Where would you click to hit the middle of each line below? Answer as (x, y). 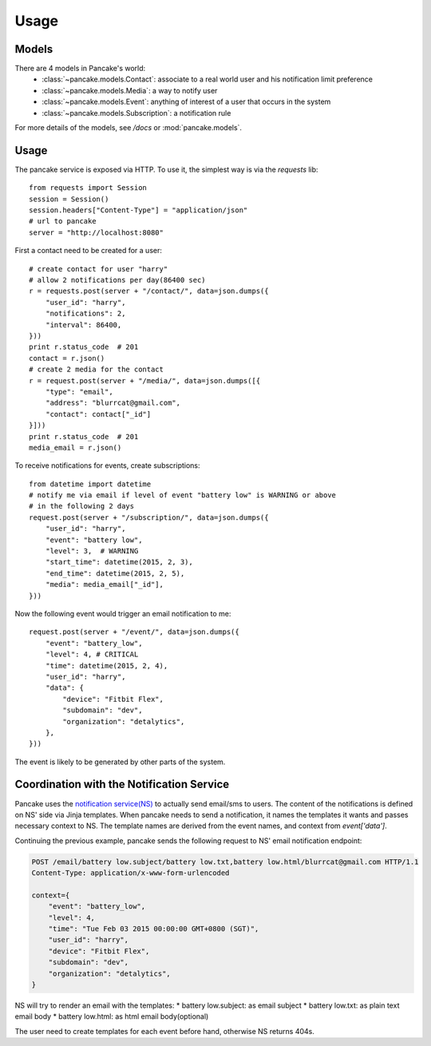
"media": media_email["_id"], (104, 584)
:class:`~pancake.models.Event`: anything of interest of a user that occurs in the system (186, 102)
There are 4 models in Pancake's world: (80, 69)
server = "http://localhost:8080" (96, 232)
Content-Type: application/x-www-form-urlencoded (130, 873)
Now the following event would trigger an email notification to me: (123, 613)
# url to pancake (63, 221)
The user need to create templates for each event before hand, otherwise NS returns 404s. (164, 1031)
